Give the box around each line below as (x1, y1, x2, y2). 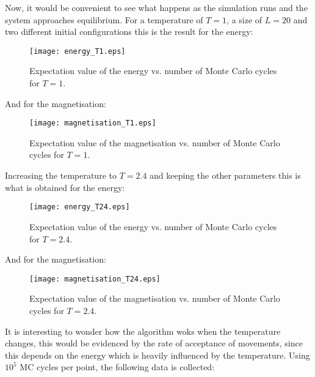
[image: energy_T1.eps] (29, 47, 126, 56)
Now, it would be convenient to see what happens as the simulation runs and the (5, 1, 308, 13)
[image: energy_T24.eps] (29, 203, 130, 212)
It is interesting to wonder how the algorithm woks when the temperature (5, 324, 281, 337)
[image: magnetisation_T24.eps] (29, 274, 161, 283)
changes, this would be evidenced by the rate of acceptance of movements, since (5, 337, 303, 349)
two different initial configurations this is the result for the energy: (5, 25, 253, 38)
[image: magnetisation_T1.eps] (29, 119, 156, 128)
